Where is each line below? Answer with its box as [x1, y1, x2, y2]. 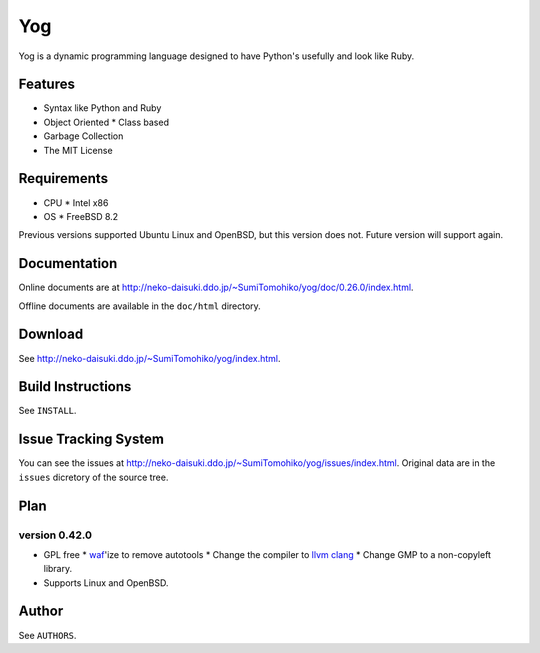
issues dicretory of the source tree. [18, 471, 169, 483]
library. [43, 563, 73, 575]
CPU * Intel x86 [43, 196, 109, 209]
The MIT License [43, 144, 114, 156]
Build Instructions [18, 378, 132, 395]
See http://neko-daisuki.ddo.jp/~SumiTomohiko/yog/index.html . [18, 352, 281, 364]
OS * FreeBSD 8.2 [43, 210, 119, 222]
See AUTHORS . [18, 629, 77, 641]
